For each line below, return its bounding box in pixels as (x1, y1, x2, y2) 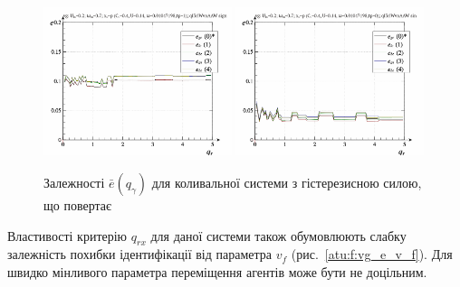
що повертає (43, 195, 112, 214)
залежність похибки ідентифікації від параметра (7, 245, 273, 264)
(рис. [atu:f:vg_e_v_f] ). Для (291, 245, 453, 264)
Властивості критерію (7, 226, 128, 245)
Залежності (43, 172, 105, 191)
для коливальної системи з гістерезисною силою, (151, 172, 422, 191)
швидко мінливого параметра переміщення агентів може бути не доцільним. (7, 262, 427, 281)
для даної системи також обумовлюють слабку (150, 226, 407, 245)
